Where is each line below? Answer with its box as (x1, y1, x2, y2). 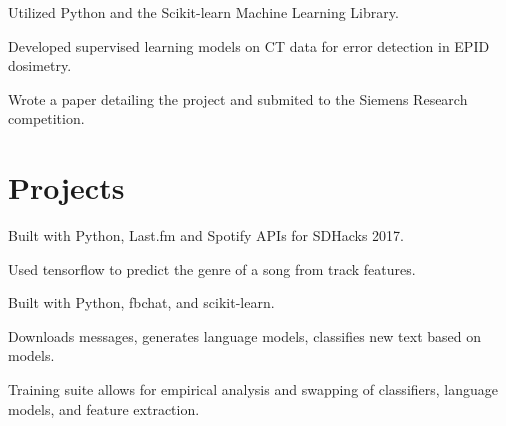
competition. (8, 108, 85, 129)
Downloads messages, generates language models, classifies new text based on (8, 325, 482, 346)
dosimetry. (8, 55, 72, 76)
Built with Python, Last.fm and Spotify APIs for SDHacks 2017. (8, 225, 405, 246)
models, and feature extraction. (8, 398, 200, 419)
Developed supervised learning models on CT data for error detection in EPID (8, 35, 490, 56)
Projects (8, 167, 125, 208)
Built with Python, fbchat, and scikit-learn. (8, 292, 275, 313)
